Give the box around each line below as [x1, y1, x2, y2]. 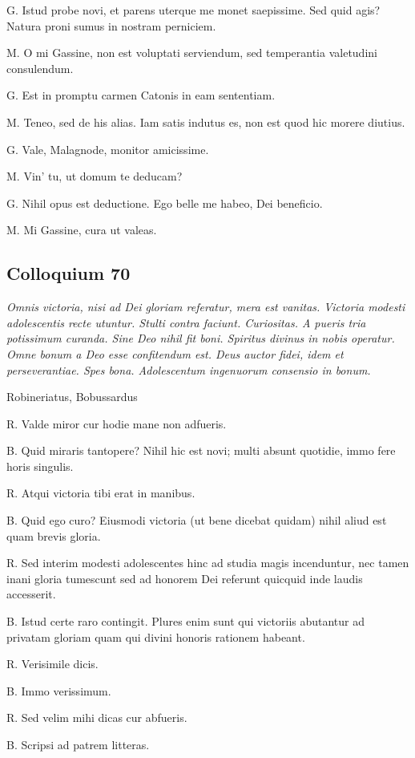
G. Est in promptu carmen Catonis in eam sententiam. [6, 87, 276, 103]
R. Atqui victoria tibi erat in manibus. [6, 484, 195, 501]
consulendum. [6, 59, 74, 76]
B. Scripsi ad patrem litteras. [6, 736, 150, 753]
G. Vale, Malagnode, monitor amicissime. [6, 140, 209, 157]
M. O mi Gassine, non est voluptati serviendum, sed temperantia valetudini [6, 44, 377, 61]
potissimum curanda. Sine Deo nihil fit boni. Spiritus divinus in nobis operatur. [6, 330, 395, 347]
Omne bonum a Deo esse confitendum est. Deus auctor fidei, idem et [6, 345, 344, 362]
